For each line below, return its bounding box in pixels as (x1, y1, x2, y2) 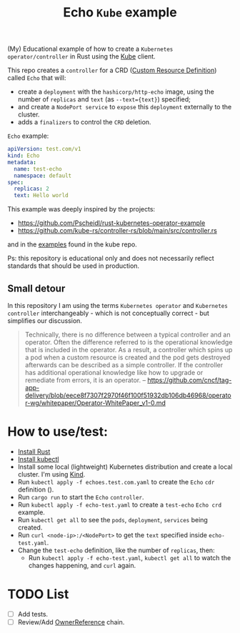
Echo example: (7, 131, 49, 140)
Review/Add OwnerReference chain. (17, 617, 125, 626)
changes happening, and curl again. (28, 561, 136, 569)
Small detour (7, 282, 66, 294)
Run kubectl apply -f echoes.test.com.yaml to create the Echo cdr (17, 477, 215, 486)
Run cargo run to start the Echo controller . (17, 492, 144, 501)
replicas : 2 (14, 185, 50, 193)
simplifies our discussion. (7, 316, 82, 325)
